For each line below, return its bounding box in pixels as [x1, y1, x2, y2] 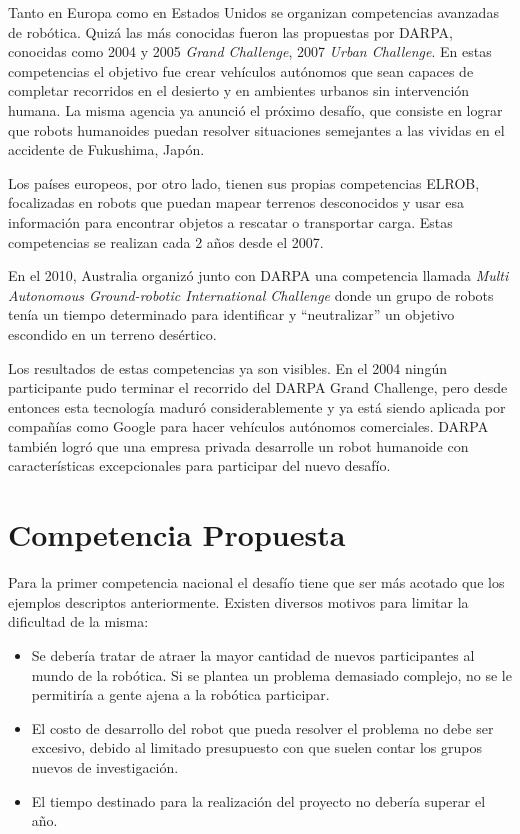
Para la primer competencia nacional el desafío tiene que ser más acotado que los [8, 572, 505, 593]
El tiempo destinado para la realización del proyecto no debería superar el [31, 790, 486, 811]
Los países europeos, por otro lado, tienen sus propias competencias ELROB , [8, 172, 480, 193]
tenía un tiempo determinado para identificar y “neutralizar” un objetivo [8, 304, 455, 325]
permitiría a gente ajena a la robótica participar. [31, 684, 330, 705]
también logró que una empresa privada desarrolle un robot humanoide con [8, 435, 469, 456]
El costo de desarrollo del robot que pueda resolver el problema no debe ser [31, 717, 494, 738]
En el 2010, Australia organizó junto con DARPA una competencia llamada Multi [8, 265, 509, 286]
